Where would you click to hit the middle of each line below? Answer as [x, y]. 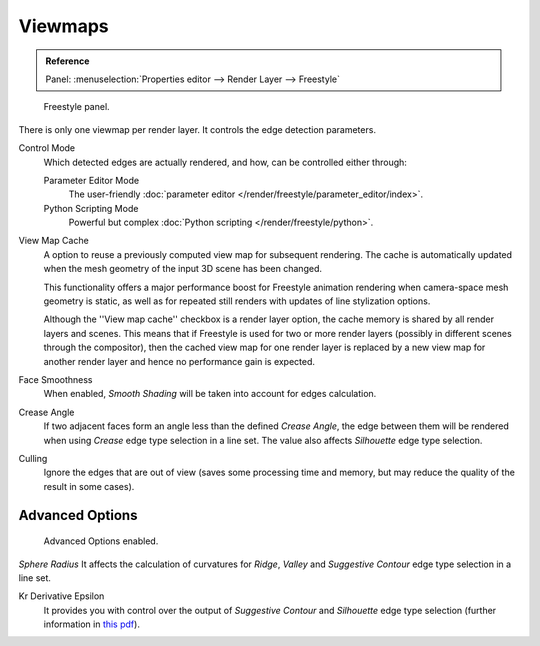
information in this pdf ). [91, 624]
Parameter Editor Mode [91, 180]
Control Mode [47, 148]
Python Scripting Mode [91, 208]
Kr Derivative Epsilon [61, 596]
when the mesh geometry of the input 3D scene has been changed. [182, 269]
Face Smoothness [55, 379]
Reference [67, 61]
